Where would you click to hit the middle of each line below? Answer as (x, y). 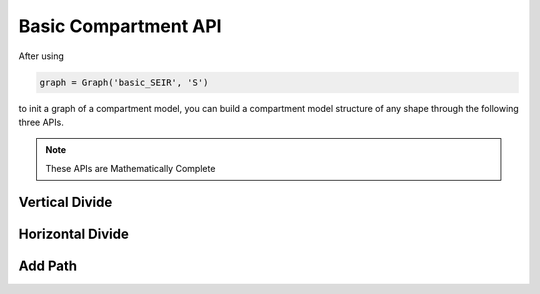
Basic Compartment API (120, 26)
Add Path (47, 265)
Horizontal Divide (73, 233)
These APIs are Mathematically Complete (130, 168)
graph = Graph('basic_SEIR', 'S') (124, 82)
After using (41, 56)
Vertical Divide (65, 201)
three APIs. (41, 122)
